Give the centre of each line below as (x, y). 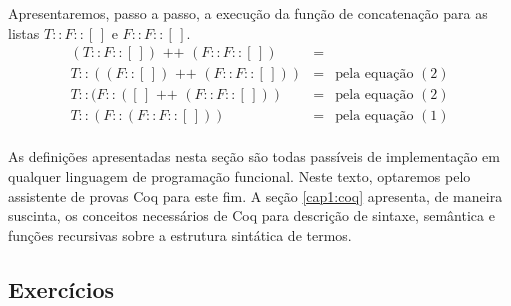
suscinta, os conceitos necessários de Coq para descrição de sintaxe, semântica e (251, 215)
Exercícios (61, 288)
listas (24, 32)
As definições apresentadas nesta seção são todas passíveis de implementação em (254, 156)
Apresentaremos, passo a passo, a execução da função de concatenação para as (248, 13)
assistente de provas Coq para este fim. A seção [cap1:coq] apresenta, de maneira (255, 195)
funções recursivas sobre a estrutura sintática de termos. (180, 234)
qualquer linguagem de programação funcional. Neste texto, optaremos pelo (239, 175)
